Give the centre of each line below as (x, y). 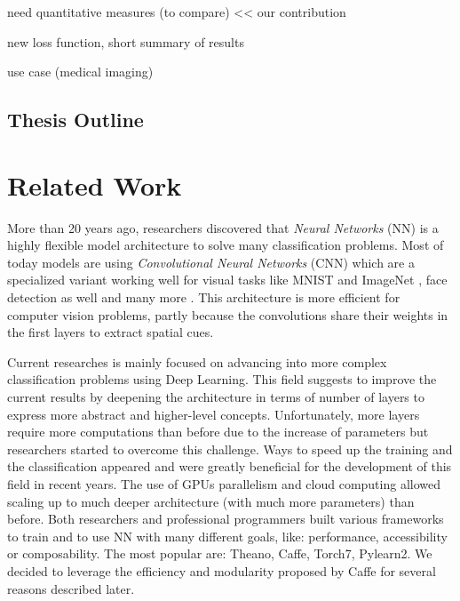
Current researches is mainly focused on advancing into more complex (197, 361)
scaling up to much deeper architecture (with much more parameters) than (211, 501)
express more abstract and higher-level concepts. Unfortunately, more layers (214, 414)
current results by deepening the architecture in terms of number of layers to (216, 397)
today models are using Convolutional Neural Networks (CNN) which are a (211, 262)
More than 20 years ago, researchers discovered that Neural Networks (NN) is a (223, 227)
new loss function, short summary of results (126, 41)
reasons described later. (71, 588)
